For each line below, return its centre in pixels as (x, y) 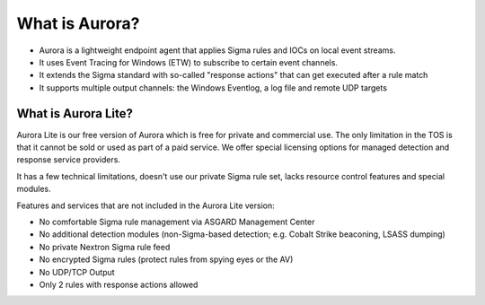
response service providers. (69, 160)
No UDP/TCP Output (77, 272)
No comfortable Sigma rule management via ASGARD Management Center (177, 222)
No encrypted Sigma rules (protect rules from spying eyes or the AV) (166, 259)
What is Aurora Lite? (75, 113)
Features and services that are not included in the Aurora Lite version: (146, 205)
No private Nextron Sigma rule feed (105, 247)
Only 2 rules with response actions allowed (119, 284)
